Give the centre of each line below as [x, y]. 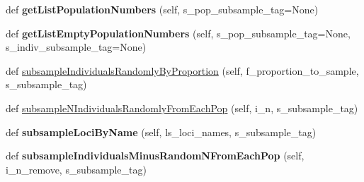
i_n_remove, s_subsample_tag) [76, 169]
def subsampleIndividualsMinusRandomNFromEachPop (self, [155, 156]
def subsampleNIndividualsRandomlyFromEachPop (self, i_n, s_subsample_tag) [182, 108]
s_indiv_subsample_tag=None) [76, 47]
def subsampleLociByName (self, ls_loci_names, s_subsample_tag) [161, 132]
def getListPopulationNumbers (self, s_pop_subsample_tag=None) [162, 9]
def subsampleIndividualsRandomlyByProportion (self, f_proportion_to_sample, [182, 70]
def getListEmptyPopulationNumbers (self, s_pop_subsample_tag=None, [178, 33]
